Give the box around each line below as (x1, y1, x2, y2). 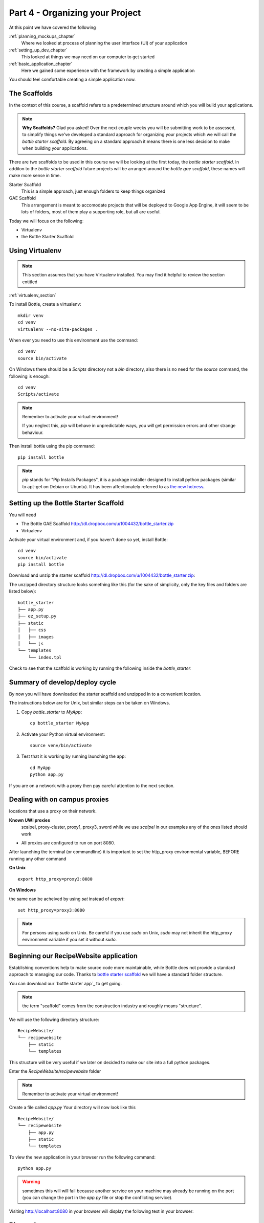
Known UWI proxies (9, 817, 50, 823)
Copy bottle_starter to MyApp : (21, 709, 82, 715)
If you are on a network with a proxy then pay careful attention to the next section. (9, 783, 175, 789)
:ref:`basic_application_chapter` (9, 61, 73, 67)
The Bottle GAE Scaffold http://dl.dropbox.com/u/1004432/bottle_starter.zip (21, 521, 174, 527)
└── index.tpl (27, 655, 62, 660)
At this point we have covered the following (9, 24, 96, 30)
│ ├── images (18, 634, 54, 639)
